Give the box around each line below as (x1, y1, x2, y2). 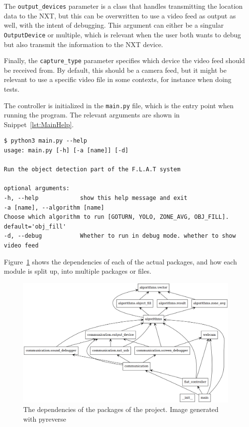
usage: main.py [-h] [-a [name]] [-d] (4, 147, 129, 154)
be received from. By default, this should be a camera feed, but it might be (4, 65, 227, 75)
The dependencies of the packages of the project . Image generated (23, 404, 219, 414)
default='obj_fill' (4, 223, 66, 230)
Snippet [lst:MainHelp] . (4, 119, 74, 129)
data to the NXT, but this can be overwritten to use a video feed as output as (4, 10, 236, 20)
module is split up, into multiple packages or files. (4, 266, 151, 276)
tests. (4, 83, 20, 94)
